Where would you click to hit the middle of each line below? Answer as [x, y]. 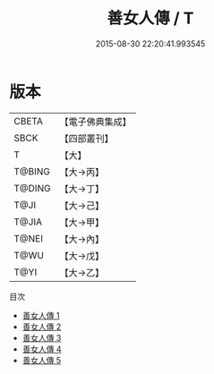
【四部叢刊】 [86, 138]
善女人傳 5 [42, 360]
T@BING [32, 171]
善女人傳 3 [42, 337]
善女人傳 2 [42, 327]
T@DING [32, 188]
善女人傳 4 [42, 349]
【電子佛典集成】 [95, 122]
